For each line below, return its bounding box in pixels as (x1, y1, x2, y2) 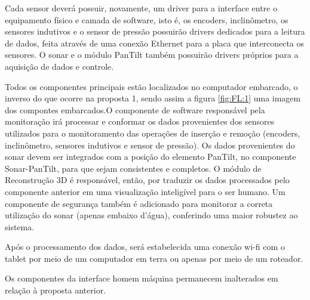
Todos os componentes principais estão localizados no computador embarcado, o (5, 80, 298, 92)
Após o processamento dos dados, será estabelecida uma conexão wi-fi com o (5, 240, 285, 253)
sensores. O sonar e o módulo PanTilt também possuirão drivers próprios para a (5, 48, 299, 61)
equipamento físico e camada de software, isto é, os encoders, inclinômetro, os (5, 13, 288, 26)
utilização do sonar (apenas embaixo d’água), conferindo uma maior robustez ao (5, 209, 298, 221)
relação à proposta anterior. (5, 284, 106, 296)
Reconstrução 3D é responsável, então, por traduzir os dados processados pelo (5, 174, 290, 186)
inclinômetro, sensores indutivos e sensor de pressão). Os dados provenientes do (5, 138, 295, 151)
